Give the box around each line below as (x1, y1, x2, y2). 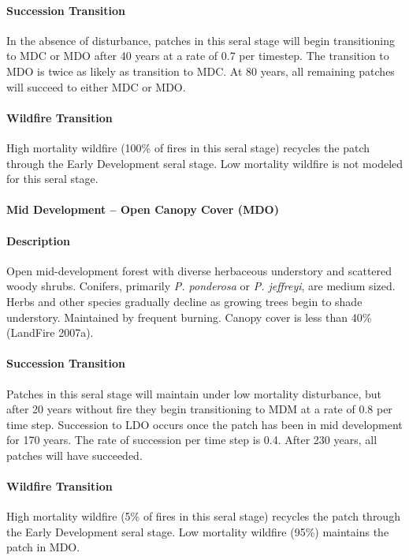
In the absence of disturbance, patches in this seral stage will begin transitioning (6, 32, 395, 48)
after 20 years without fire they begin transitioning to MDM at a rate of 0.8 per (6, 401, 392, 417)
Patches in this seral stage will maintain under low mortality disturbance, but (6, 385, 381, 401)
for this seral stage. (6, 170, 99, 187)
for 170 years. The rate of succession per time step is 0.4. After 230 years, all (6, 431, 377, 448)
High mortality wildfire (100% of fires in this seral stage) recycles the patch (6, 139, 370, 155)
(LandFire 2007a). (6, 324, 94, 341)
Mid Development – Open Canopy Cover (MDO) (6, 201, 279, 218)
